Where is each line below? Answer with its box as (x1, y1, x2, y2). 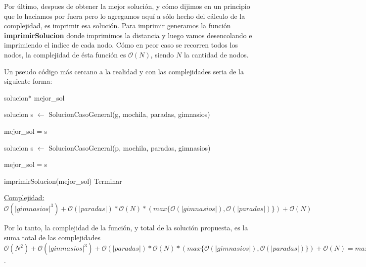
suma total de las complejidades (4, 232, 101, 242)
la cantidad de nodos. (183, 49, 249, 59)
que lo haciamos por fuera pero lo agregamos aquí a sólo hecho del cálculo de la (4, 10, 245, 21)
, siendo (150, 49, 174, 59)
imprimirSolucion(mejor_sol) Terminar (4, 175, 122, 186)
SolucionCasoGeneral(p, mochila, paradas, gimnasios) (48, 142, 211, 153)
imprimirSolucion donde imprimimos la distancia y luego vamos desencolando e (4, 30, 252, 40)
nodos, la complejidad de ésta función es (4, 49, 126, 59)
